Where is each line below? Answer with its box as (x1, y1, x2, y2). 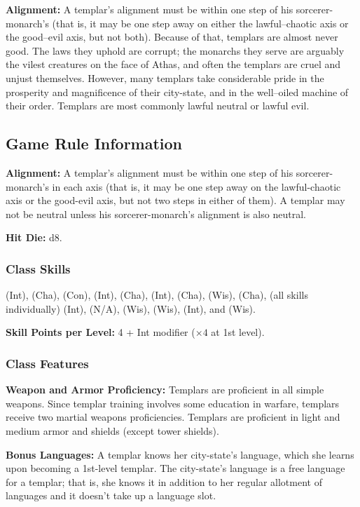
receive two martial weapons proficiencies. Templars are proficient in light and (6, 410, 340, 424)
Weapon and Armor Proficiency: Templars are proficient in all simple (6, 382, 324, 397)
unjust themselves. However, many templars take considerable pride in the (6, 70, 324, 85)
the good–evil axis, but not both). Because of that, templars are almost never (6, 29, 338, 44)
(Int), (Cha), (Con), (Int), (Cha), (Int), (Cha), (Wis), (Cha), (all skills (6, 288, 308, 302)
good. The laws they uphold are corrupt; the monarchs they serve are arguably (6, 43, 345, 58)
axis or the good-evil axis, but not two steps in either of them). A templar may (6, 193, 345, 208)
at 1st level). (211, 325, 265, 339)
